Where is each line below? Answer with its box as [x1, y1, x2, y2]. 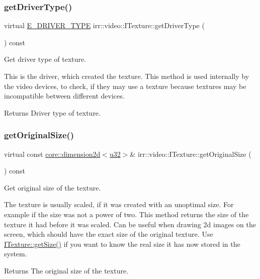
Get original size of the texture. [4, 182, 101, 193]
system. [4, 248, 27, 259]
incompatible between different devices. [4, 90, 125, 101]
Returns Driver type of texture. [4, 107, 101, 118]
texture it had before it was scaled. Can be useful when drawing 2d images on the [4, 219, 256, 229]
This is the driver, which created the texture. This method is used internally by [4, 71, 249, 81]
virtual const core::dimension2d [4, 148, 101, 159]
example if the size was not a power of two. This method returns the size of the [4, 209, 249, 219]
